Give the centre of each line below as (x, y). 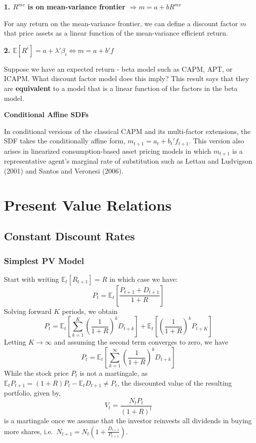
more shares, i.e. (28, 431)
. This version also (216, 141)
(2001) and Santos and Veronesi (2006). (64, 170)
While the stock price (36, 373)
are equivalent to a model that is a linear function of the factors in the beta (121, 88)
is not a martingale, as (114, 373)
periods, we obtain (90, 311)
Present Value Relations (88, 204)
